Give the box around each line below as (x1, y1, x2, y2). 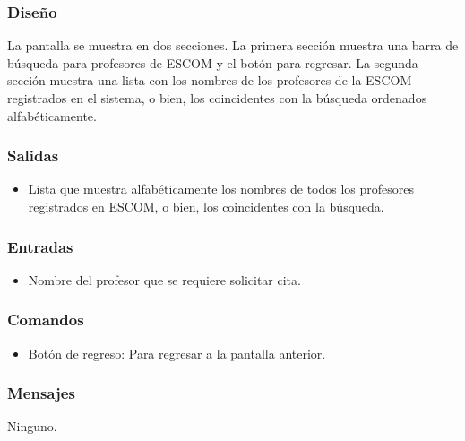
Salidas (7, 144, 59, 167)
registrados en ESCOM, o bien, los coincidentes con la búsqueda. (28, 197, 384, 215)
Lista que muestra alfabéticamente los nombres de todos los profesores (28, 179, 415, 198)
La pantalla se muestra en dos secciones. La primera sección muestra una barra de (7, 36, 459, 55)
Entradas (7, 235, 73, 257)
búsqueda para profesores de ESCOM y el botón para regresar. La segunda (7, 53, 418, 72)
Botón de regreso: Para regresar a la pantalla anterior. (28, 343, 326, 362)
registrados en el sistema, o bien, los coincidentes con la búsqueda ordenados (7, 89, 427, 107)
